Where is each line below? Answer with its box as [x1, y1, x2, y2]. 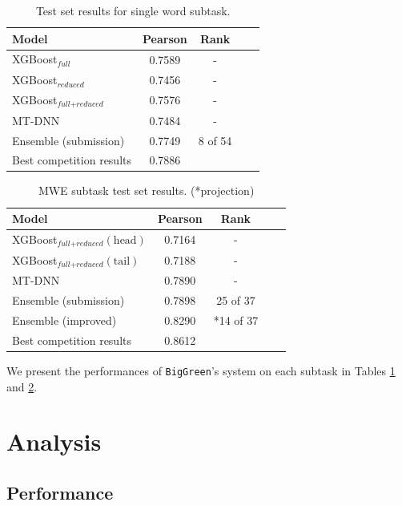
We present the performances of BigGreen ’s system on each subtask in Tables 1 [6, 362, 396, 378]
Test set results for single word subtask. [35, 2, 231, 18]
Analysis [6, 425, 102, 458]
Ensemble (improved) [12, 312, 117, 328]
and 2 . [6, 378, 38, 395]
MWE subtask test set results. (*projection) [38, 182, 255, 199]
